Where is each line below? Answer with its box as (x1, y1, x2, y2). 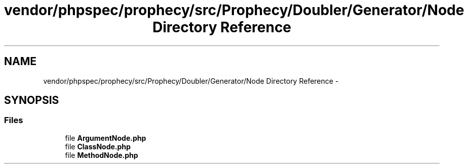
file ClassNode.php (65, 142, 131, 151)
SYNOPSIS (4, 94, 59, 107)
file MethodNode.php (65, 150, 138, 159)
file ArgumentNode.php (65, 133, 146, 142)
